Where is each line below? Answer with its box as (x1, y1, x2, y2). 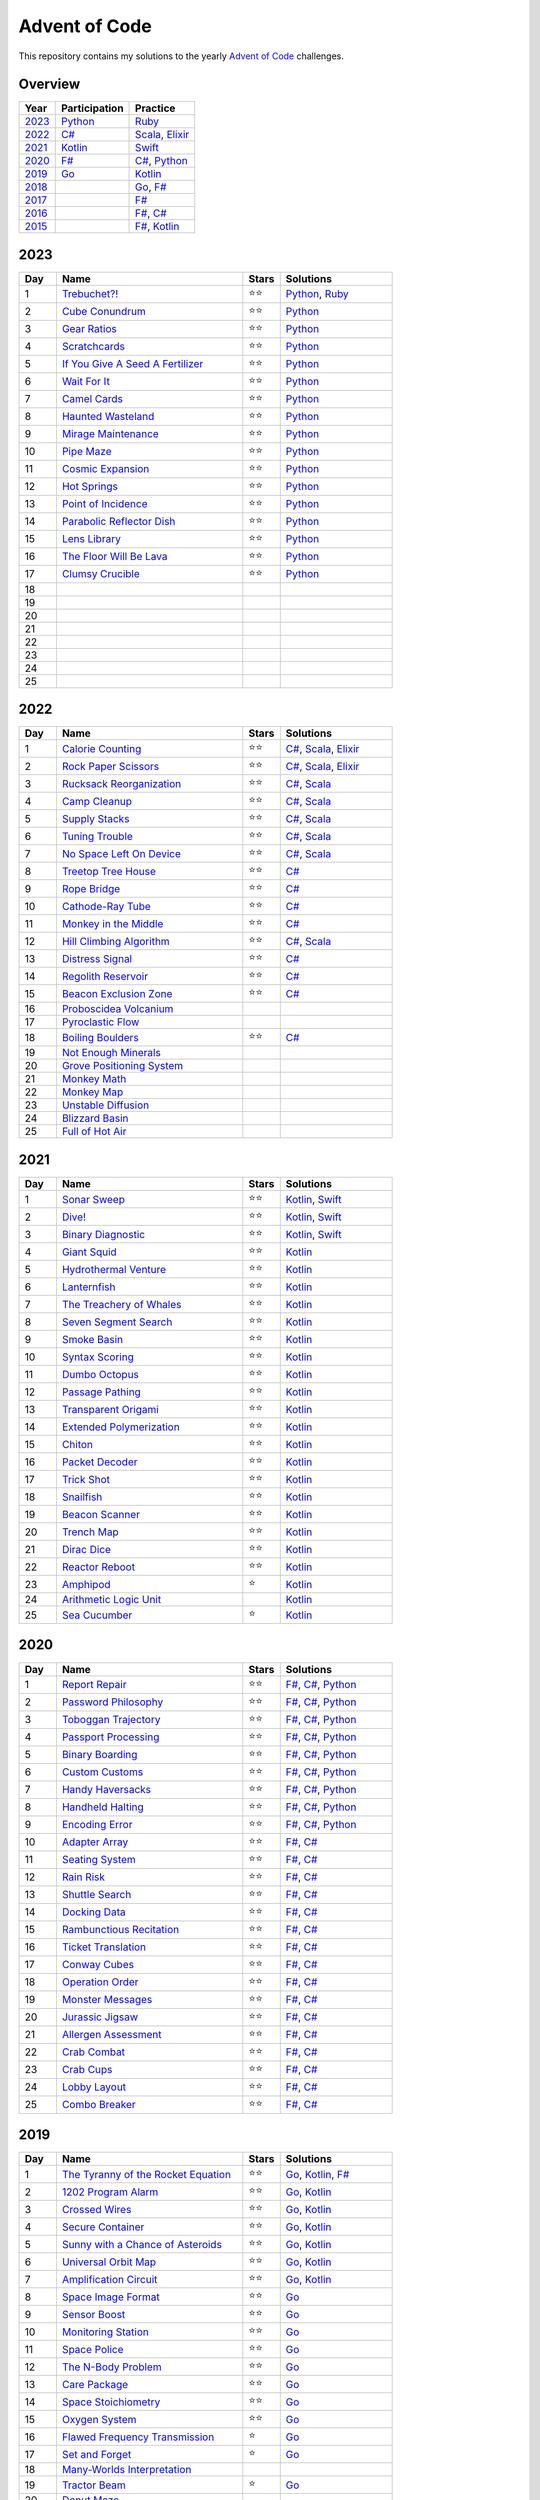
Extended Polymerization (61, 1420, 180, 1434)
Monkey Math (61, 1072, 127, 1086)
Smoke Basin (61, 1332, 124, 1346)
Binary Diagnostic (61, 1227, 145, 1241)
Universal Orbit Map (61, 2255, 157, 2269)
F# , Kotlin (135, 220, 180, 234)
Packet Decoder (61, 1455, 138, 1469)
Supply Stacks (61, 811, 130, 825)
